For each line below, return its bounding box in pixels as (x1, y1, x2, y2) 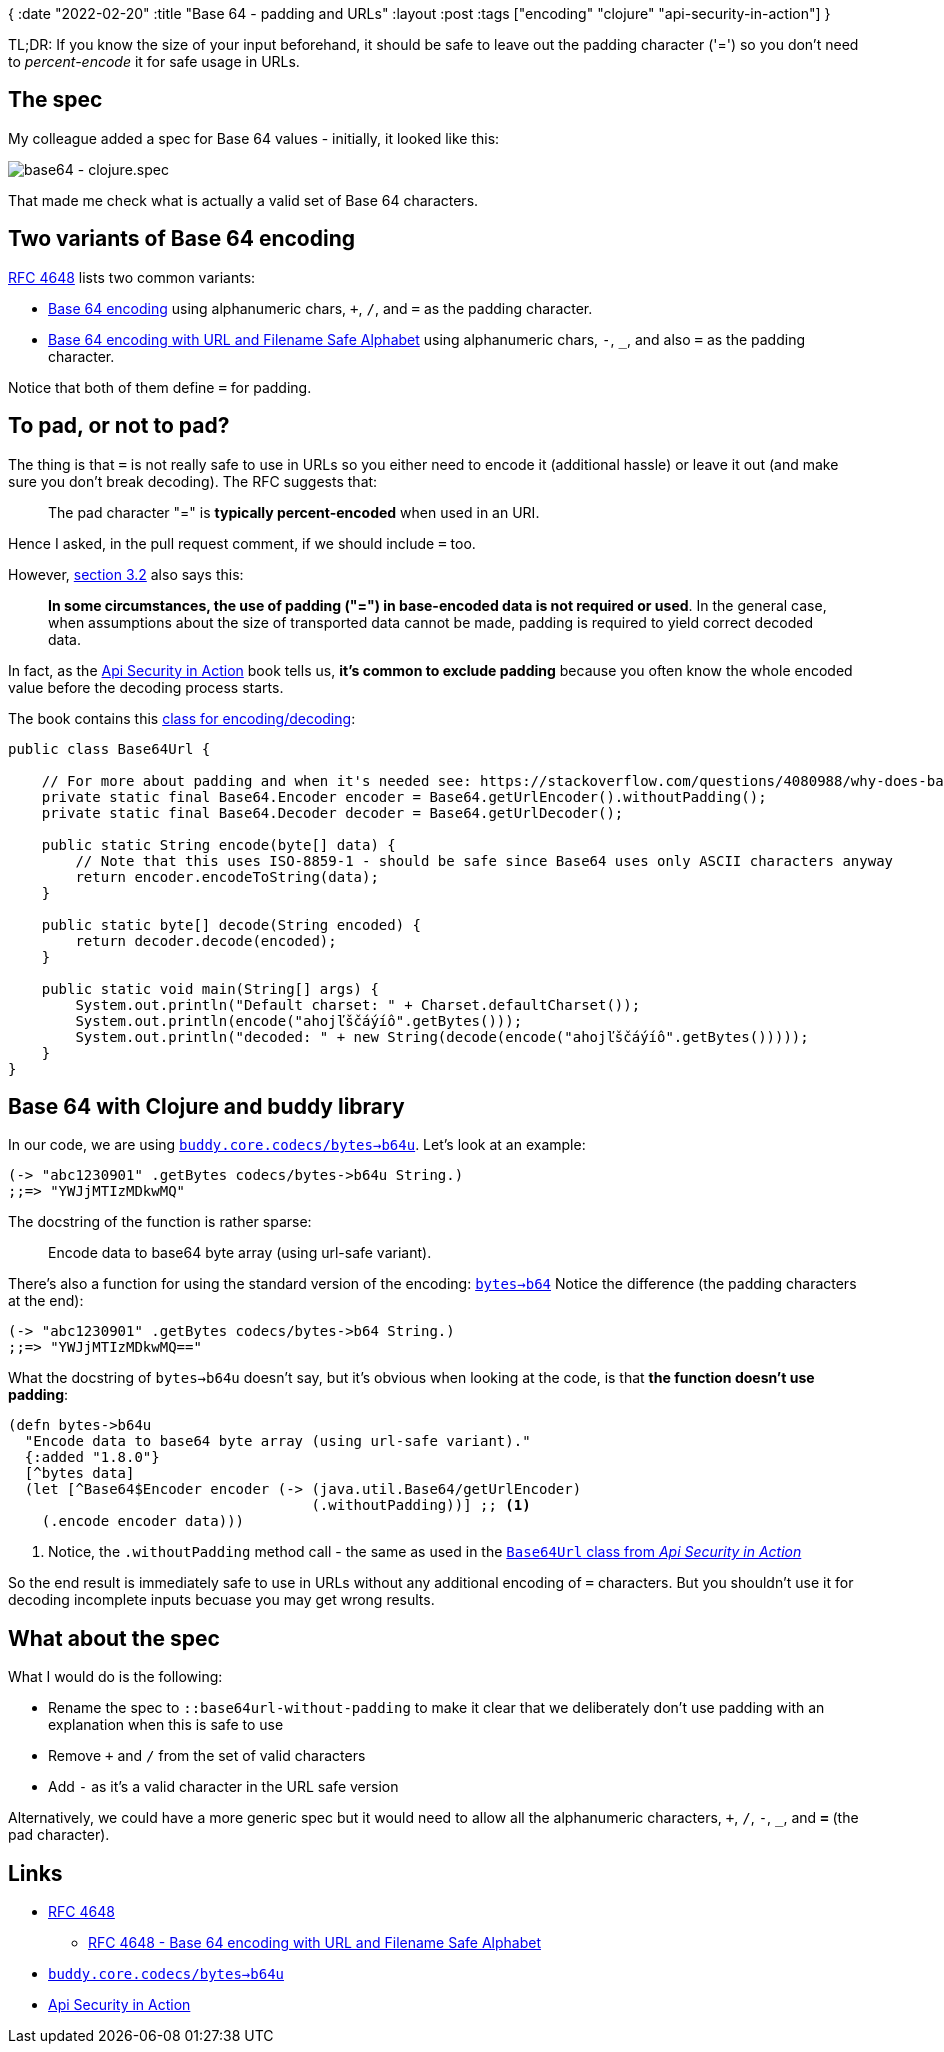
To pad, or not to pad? (8, 413, 230, 439)
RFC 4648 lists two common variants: (8, 268, 256, 286)
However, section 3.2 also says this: (8, 565, 244, 583)
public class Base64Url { (8, 740, 211, 757)
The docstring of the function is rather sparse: (8, 1213, 312, 1231)
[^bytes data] (24, 1465, 135, 1482)
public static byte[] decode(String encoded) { (41, 916, 422, 933)
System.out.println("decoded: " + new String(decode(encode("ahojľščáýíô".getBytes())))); (75, 1028, 809, 1045)
